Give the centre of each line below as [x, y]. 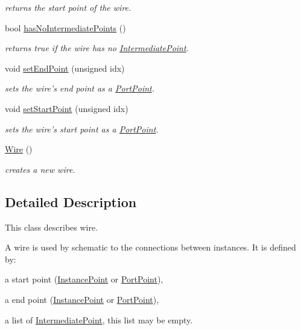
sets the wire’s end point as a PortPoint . [80, 88]
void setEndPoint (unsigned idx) [65, 68]
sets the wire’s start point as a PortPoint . [82, 129]
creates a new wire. [40, 169]
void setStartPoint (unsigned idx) [67, 108]
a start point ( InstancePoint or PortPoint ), [84, 279]
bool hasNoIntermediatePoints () [65, 27]
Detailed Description [71, 201]
